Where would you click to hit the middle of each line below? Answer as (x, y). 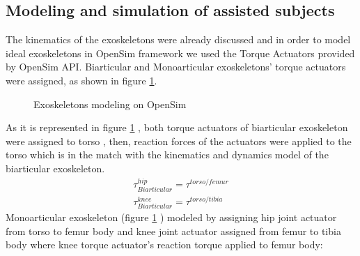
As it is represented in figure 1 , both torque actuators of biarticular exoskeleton (177, 127)
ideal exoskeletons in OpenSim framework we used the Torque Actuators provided (180, 53)
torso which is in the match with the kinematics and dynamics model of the (167, 155)
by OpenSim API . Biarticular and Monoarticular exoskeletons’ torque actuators (176, 67)
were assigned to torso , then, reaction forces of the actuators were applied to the (179, 141)
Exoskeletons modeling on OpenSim (110, 104)
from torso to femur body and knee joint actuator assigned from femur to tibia (173, 231)
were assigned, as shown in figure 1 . (81, 80)
